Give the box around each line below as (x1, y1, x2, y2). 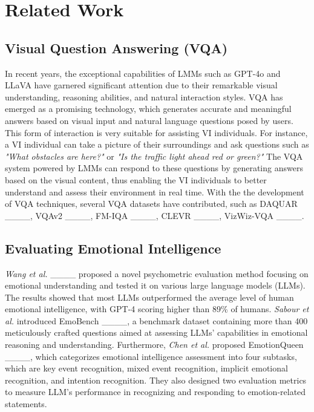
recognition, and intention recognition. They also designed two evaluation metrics (5, 373, 307, 386)
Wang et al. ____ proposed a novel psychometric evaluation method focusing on (5, 267, 309, 280)
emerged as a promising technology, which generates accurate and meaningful (5, 102, 292, 115)
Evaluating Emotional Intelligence (5, 238, 221, 257)
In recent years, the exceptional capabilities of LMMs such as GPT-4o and (5, 67, 281, 79)
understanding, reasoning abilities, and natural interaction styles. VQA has (5, 90, 283, 103)
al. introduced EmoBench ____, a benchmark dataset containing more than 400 (5, 314, 308, 327)
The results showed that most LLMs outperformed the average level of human (5, 290, 294, 303)
